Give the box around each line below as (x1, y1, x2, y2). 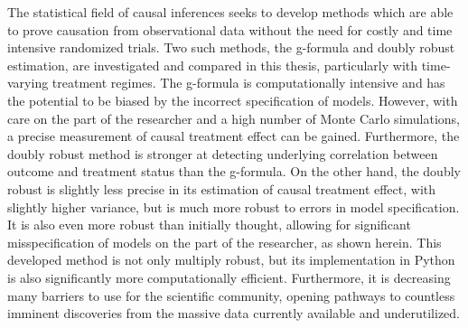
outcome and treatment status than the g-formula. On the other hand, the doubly (7, 162, 461, 181)
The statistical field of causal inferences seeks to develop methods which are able (7, 3, 454, 21)
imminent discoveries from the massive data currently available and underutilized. (7, 304, 461, 323)
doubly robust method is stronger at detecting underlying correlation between (7, 144, 438, 163)
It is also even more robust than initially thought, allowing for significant (7, 215, 411, 234)
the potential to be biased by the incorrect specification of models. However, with (7, 90, 458, 109)
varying (7, 73, 49, 92)
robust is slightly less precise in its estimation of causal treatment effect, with (7, 179, 436, 198)
